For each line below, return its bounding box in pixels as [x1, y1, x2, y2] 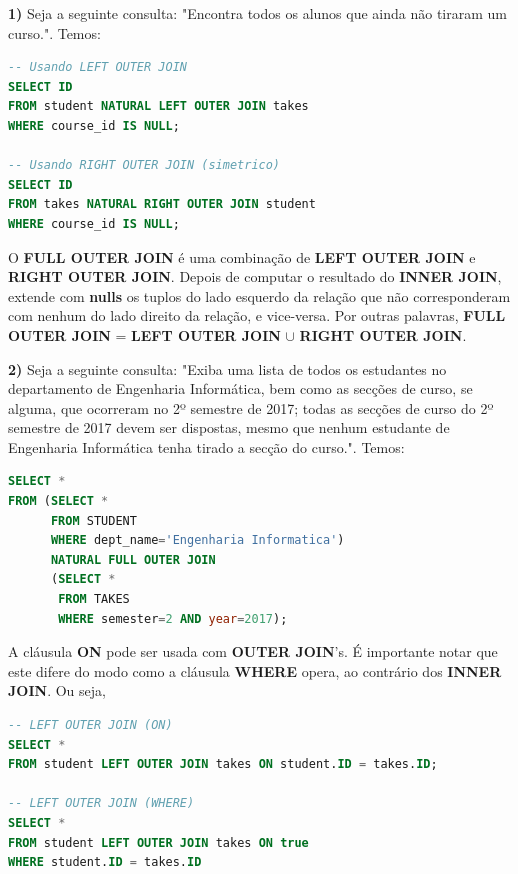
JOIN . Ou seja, [8, 680, 106, 701]
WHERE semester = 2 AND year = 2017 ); [58, 611, 288, 626]
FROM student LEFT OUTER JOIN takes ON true [8, 835, 309, 850]
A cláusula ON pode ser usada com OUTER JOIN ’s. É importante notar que [8, 641, 498, 662]
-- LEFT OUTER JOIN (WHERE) [8, 796, 195, 811]
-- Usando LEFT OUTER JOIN [8, 60, 187, 75]
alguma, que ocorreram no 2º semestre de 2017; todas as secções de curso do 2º [8, 397, 494, 418]
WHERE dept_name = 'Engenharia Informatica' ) [50, 533, 345, 548]
